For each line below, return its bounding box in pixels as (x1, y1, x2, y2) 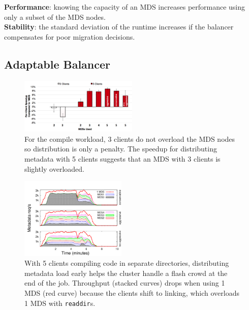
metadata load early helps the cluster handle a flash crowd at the (24, 267, 228, 278)
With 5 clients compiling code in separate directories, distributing (24, 258, 229, 268)
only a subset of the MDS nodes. (4, 11, 106, 22)
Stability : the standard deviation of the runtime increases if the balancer (4, 21, 234, 32)
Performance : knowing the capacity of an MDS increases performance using (4, 2, 245, 12)
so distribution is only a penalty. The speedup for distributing (24, 143, 217, 154)
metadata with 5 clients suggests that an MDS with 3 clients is (24, 153, 221, 164)
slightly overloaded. (24, 163, 84, 174)
